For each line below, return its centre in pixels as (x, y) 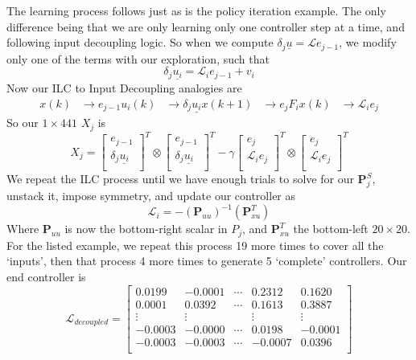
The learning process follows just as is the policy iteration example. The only (196, 10)
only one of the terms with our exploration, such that (138, 58)
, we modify (368, 42)
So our (23, 123)
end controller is (46, 276)
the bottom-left (331, 229)
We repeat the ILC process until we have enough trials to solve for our (180, 179)
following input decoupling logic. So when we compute (140, 42)
